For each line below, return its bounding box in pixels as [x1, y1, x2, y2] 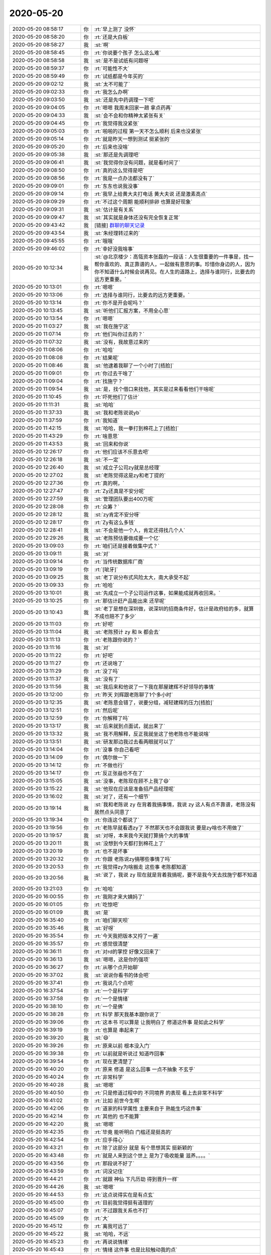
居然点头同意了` [94, 808, 131, 815]
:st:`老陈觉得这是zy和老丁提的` [94, 472, 166, 479]
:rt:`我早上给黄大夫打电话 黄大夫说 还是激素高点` [94, 190, 208, 197]
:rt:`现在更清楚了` [94, 1058, 135, 1065]
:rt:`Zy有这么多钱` [94, 519, 135, 526]
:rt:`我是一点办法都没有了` [94, 175, 155, 182]
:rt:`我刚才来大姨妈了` [94, 893, 145, 900]
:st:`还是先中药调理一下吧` [94, 96, 156, 103]
